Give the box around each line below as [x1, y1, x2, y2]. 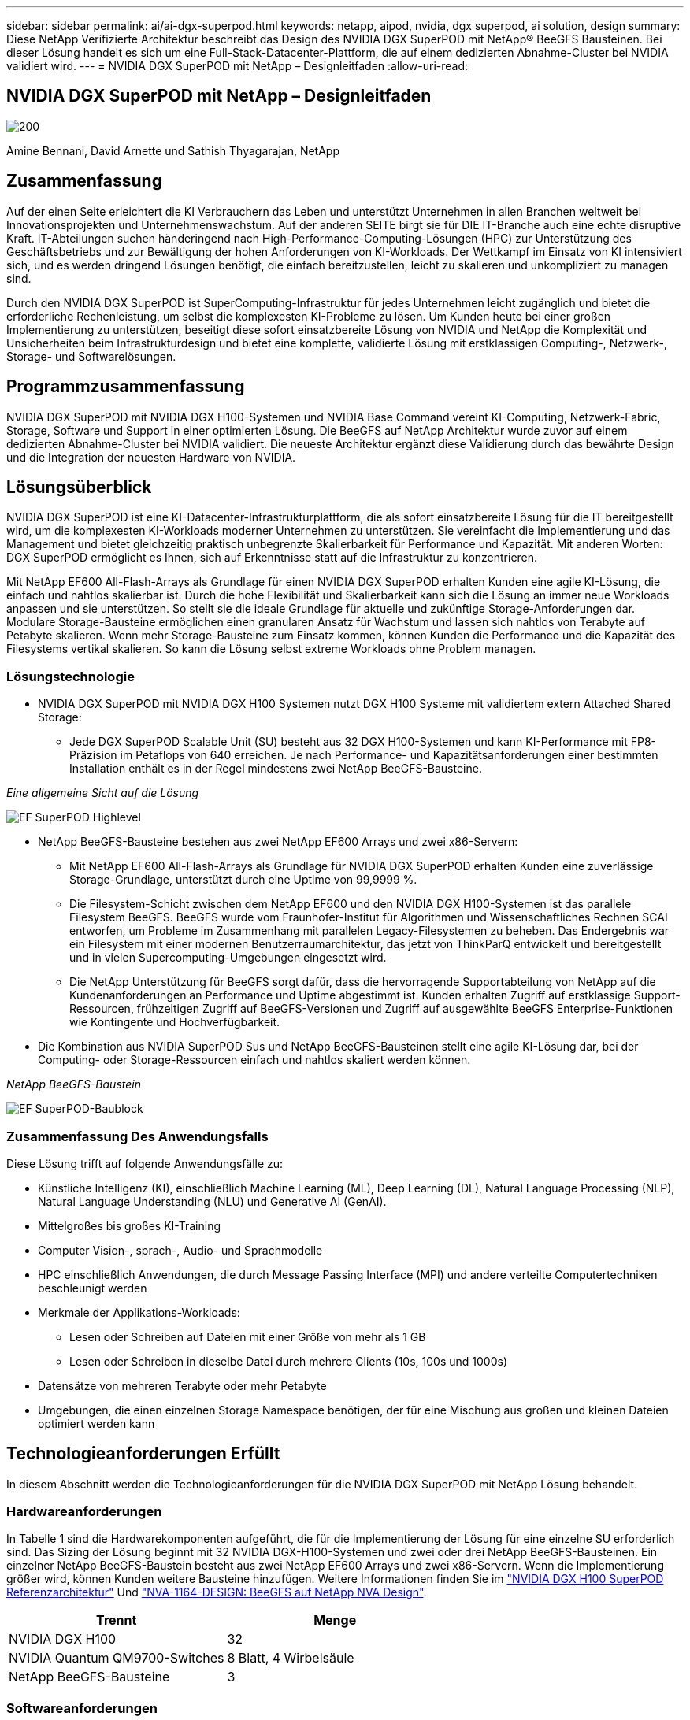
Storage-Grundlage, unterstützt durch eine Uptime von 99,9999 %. [69, 873, 417, 887]
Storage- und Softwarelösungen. [6, 349, 176, 363]
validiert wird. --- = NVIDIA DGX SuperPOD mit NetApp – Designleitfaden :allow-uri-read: [6, 59, 469, 72]
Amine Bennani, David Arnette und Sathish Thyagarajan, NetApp [6, 143, 339, 158]
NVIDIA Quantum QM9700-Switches [9, 1650, 224, 1666]
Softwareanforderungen [6, 1700, 158, 1716]
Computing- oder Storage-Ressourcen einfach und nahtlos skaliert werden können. [38, 1053, 471, 1067]
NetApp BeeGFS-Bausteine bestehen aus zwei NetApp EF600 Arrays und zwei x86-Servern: [38, 835, 518, 849]
